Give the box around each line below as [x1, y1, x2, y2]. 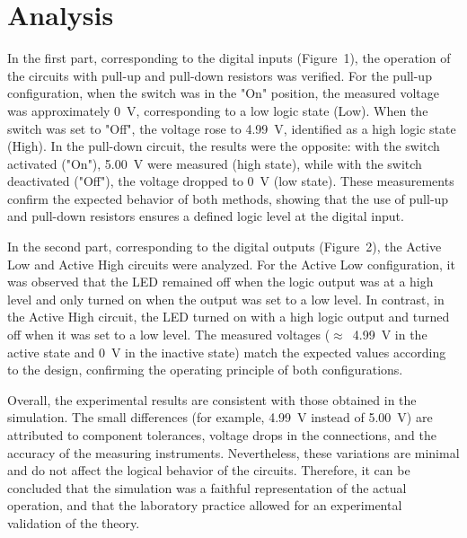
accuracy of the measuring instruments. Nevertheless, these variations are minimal [7, 443, 460, 462]
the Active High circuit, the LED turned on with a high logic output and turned [7, 307, 450, 326]
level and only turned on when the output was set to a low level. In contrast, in [7, 289, 445, 308]
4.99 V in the [352, 325, 427, 344]
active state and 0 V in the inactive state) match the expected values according [7, 342, 446, 361]
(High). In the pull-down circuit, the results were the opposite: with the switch [7, 137, 440, 155]
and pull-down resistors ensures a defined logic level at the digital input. [7, 207, 404, 225]
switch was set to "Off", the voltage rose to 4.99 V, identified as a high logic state [7, 119, 456, 137]
